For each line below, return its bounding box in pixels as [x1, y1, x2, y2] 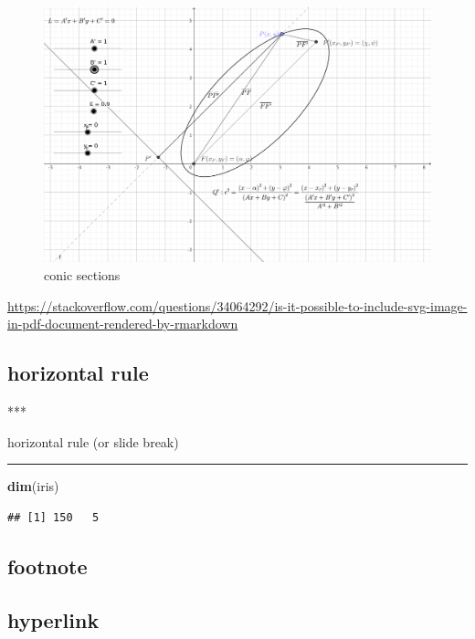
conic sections [44, 266, 121, 285]
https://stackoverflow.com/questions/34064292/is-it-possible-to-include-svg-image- [7, 296, 468, 315]
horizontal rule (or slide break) [7, 432, 179, 451]
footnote [7, 551, 88, 580]
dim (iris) [7, 477, 59, 496]
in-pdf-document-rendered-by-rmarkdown [7, 314, 238, 333]
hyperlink [7, 605, 100, 634]
